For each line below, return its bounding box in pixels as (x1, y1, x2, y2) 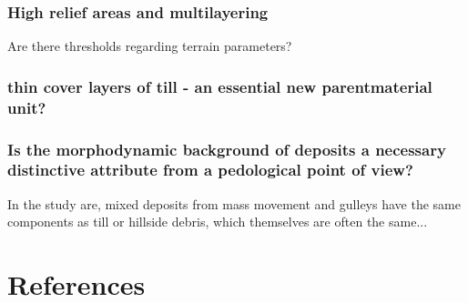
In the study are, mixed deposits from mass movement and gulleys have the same (7, 194, 461, 213)
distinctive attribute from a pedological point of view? (7, 158, 413, 181)
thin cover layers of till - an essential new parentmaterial (7, 75, 432, 97)
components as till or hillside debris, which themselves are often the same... (7, 212, 428, 231)
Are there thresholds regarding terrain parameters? (7, 36, 292, 56)
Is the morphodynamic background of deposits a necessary (7, 137, 446, 160)
